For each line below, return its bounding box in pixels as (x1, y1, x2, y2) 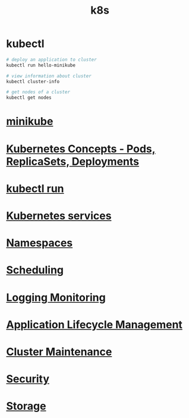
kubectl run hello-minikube (6, 62, 76, 68)
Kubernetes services (6, 209, 112, 222)
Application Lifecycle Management (6, 318, 183, 331)
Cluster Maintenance (6, 345, 112, 359)
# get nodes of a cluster (6, 89, 70, 95)
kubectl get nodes (6, 95, 52, 101)
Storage (6, 400, 46, 413)
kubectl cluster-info (6, 78, 60, 84)
